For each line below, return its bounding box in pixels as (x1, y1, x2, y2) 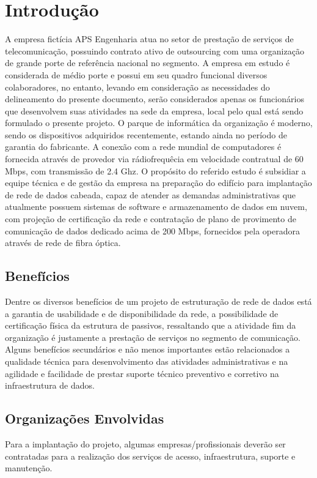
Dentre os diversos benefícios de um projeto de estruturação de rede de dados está (5, 295, 312, 308)
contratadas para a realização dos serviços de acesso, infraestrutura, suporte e (5, 449, 296, 462)
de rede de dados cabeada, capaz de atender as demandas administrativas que (5, 188, 296, 201)
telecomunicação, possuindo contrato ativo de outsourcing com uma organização (5, 44, 304, 57)
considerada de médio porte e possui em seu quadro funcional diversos (5, 68, 268, 81)
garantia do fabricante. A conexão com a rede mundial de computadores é (5, 140, 282, 153)
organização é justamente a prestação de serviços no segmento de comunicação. (5, 330, 301, 343)
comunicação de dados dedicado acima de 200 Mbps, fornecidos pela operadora (5, 224, 300, 237)
